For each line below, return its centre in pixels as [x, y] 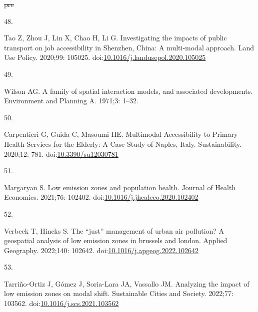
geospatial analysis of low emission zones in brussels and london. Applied [116, 240]
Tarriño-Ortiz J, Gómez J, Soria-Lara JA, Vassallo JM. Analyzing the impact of [127, 283]
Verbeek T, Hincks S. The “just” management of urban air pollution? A [114, 230]
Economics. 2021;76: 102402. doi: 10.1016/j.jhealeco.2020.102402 [101, 197]
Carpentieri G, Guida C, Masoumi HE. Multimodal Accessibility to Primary [121, 134]
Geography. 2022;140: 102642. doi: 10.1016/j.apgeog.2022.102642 [101, 250]
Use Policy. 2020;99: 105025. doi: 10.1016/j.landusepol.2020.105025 [105, 57]
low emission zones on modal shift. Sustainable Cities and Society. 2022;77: [119, 293]
